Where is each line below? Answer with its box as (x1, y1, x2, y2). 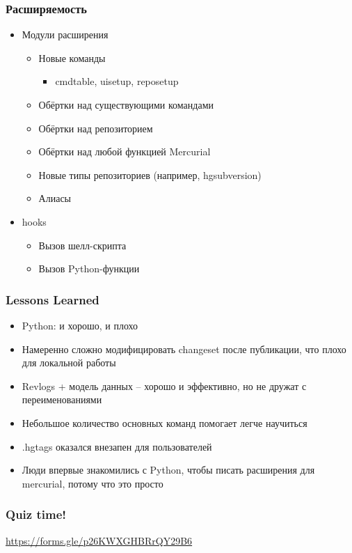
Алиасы (38, 191, 72, 205)
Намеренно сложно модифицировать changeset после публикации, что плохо (22, 341, 346, 356)
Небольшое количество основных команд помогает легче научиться (22, 415, 307, 430)
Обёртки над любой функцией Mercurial (38, 144, 211, 159)
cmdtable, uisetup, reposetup (55, 74, 179, 88)
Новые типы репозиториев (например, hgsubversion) (38, 167, 262, 182)
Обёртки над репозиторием (38, 120, 153, 135)
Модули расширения (22, 27, 109, 42)
